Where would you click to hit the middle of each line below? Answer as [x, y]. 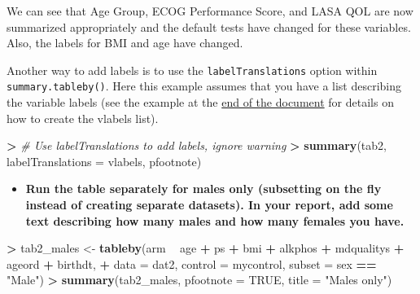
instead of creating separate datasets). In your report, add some [209, 205]
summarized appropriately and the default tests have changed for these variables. [209, 26]
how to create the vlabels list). [83, 118]
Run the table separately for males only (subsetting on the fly [203, 189]
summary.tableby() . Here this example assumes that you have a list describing [204, 86]
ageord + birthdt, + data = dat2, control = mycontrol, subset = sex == [192, 263]
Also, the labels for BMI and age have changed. [125, 43]
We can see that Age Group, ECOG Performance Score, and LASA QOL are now [210, 11]
